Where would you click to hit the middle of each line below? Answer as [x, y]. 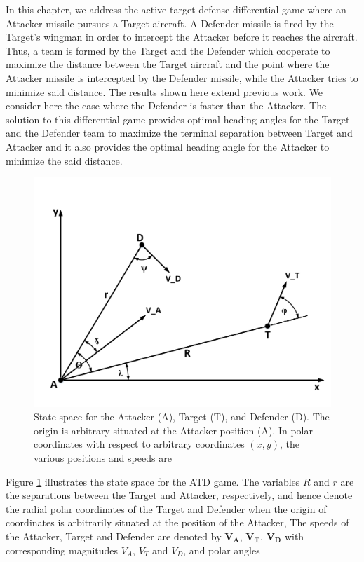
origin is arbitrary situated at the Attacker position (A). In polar [173, 430]
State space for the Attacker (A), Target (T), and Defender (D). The [182, 417]
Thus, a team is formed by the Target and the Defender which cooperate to [168, 50]
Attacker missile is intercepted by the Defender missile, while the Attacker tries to [182, 77]
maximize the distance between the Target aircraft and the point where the [168, 64]
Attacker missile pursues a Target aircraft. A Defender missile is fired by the [170, 23]
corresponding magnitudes [62, 550]
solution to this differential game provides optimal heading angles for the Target [178, 119]
